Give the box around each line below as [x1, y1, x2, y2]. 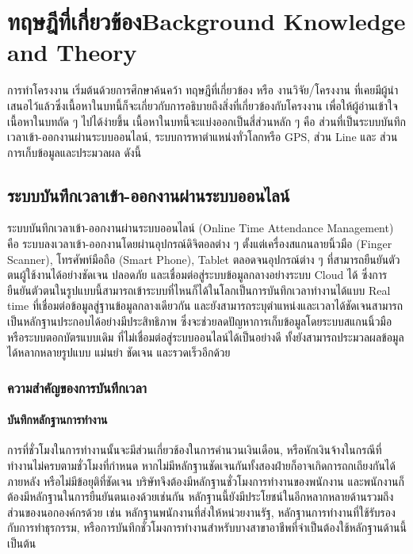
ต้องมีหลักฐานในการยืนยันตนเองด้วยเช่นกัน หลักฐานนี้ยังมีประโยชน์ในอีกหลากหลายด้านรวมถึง [7, 488, 394, 505]
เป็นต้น [7, 535, 36, 552]
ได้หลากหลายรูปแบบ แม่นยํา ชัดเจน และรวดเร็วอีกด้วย [7, 344, 231, 361]
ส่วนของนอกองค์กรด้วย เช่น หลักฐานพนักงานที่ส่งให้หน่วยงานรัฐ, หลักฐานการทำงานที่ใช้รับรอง [7, 503, 396, 520]
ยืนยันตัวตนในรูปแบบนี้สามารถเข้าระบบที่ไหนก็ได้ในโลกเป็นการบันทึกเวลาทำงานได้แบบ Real [7, 281, 391, 298]
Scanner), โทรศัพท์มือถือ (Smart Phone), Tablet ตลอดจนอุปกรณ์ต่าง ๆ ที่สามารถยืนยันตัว [7, 250, 400, 267]
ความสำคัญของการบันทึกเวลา [7, 377, 147, 397]
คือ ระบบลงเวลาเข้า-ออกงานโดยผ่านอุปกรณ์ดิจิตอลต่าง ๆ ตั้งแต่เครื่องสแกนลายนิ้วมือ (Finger [7, 235, 392, 252]
